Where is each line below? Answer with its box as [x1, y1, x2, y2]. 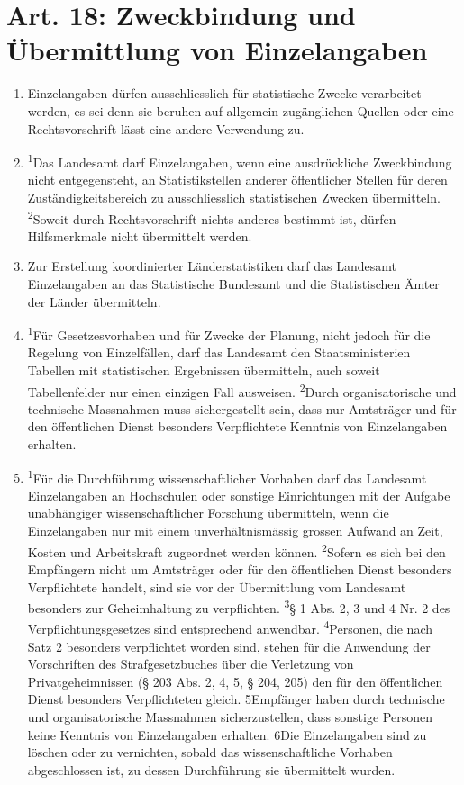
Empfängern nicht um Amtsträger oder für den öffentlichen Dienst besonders [27, 559, 452, 578]
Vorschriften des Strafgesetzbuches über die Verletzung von [27, 654, 354, 673]
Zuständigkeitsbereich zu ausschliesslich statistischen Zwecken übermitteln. [27, 187, 441, 206]
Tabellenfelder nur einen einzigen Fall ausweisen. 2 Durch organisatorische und [27, 379, 457, 401]
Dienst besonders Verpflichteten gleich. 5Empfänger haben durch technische [27, 690, 445, 708]
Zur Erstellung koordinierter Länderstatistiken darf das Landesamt [27, 257, 397, 275]
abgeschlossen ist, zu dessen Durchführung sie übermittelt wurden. [27, 760, 396, 779]
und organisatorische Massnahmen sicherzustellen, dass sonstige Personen [27, 707, 432, 726]
